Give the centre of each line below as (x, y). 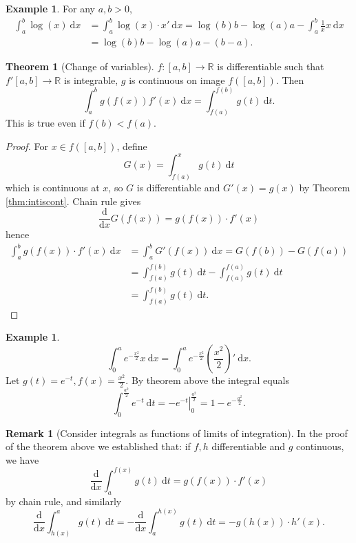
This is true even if (45, 123)
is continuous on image (177, 79)
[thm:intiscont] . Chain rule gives (73, 201)
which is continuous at (53, 187)
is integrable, (91, 79)
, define (132, 146)
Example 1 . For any (50, 8)
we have (22, 459)
